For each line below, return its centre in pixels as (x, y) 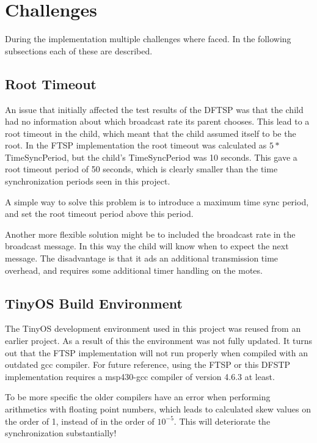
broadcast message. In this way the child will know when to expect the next (147, 246)
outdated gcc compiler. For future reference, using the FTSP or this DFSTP (148, 364)
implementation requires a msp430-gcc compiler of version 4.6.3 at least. (140, 376)
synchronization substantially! (61, 433)
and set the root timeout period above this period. (99, 214)
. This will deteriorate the (222, 421)
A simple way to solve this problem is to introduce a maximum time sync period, (157, 201)
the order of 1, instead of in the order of (80, 421)
